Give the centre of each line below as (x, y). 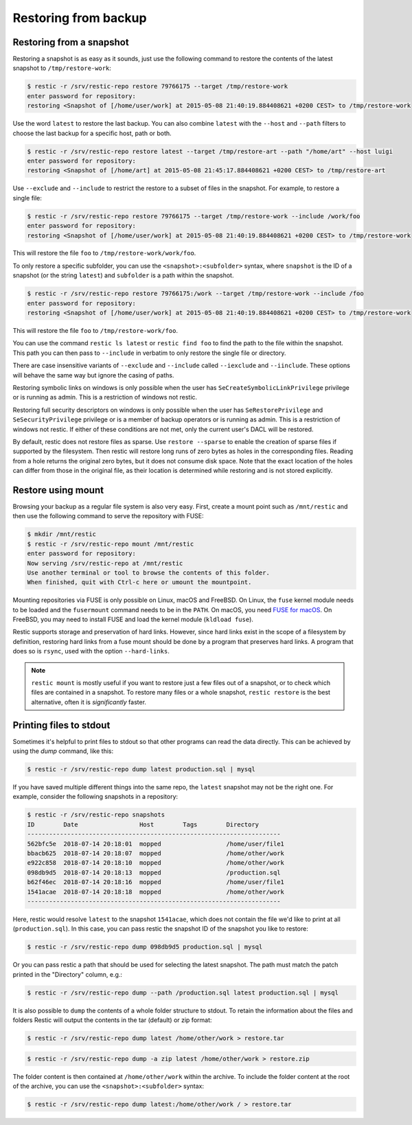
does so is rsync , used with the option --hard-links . (91, 651)
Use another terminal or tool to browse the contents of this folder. (149, 572)
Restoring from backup (80, 18)
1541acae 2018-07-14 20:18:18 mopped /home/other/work (156, 892)
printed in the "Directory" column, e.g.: (68, 974)
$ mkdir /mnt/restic (61, 534)
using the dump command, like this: (63, 751)
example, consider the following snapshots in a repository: (95, 797)
